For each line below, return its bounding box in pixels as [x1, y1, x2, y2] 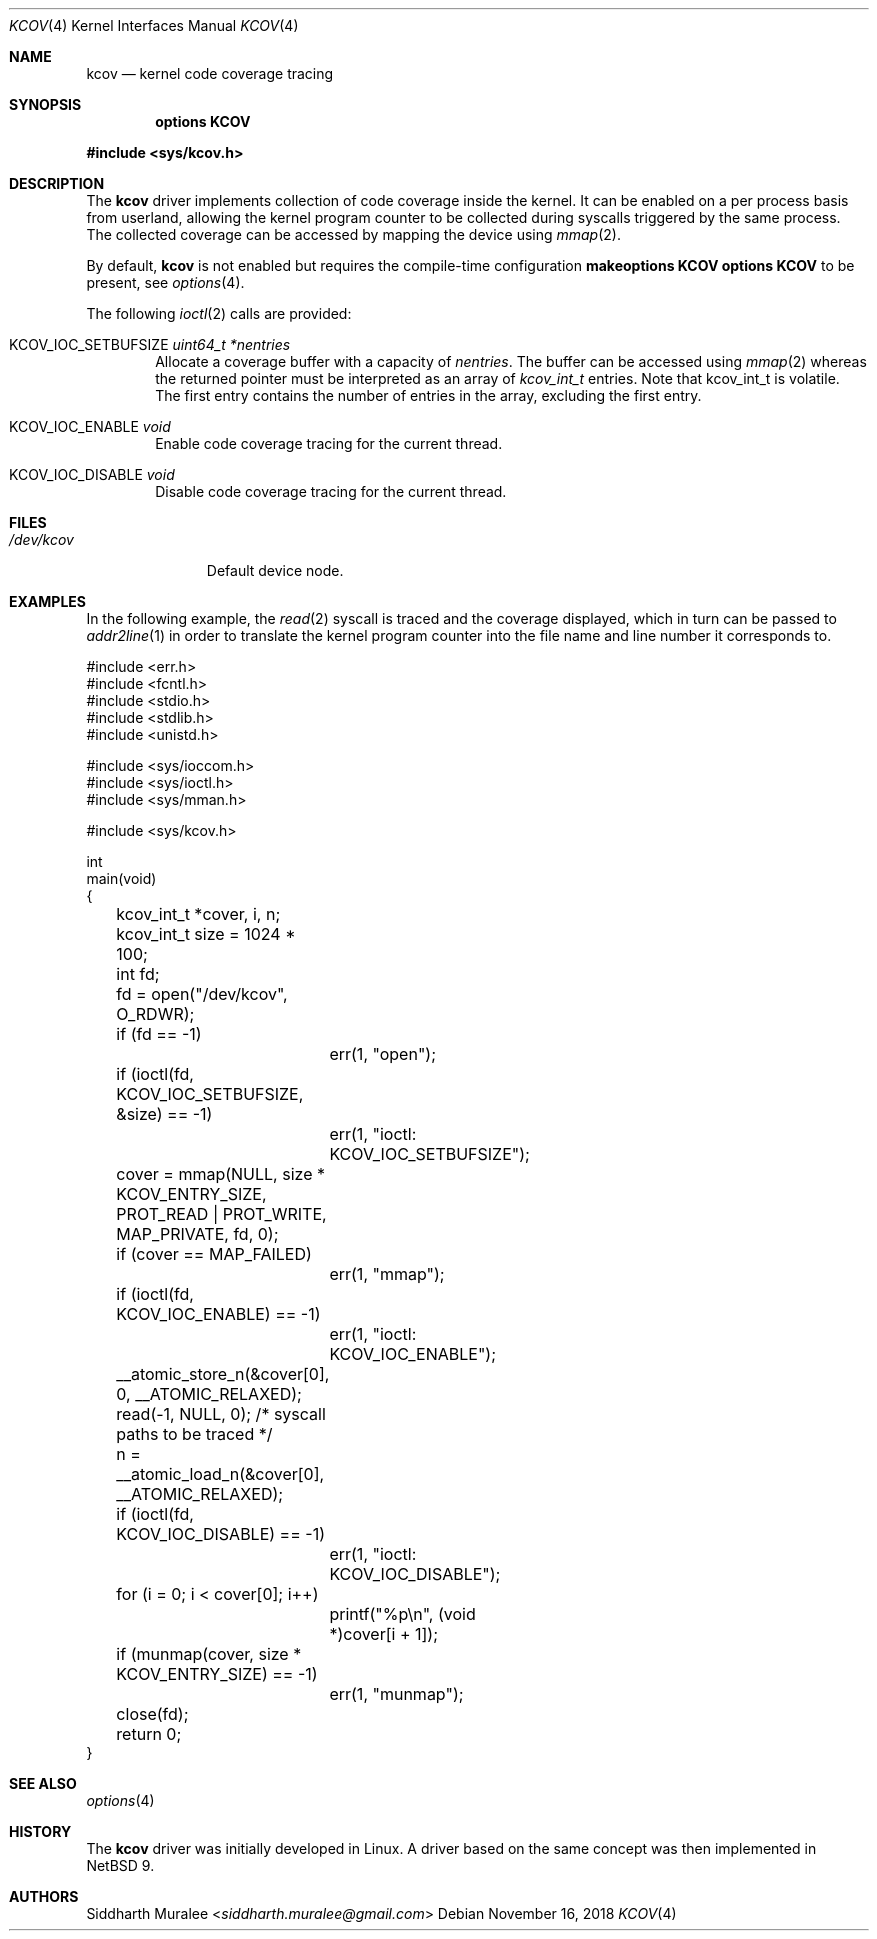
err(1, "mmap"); [329, 1264, 445, 1284]
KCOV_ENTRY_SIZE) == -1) [116, 1664, 318, 1684]
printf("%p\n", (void [329, 1604, 476, 1624]
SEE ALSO [9, 1775, 77, 1792]
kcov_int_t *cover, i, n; [116, 904, 281, 924]
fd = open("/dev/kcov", [116, 984, 288, 1004]
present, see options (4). [86, 274, 245, 291]
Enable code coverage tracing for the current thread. [155, 435, 503, 452]
